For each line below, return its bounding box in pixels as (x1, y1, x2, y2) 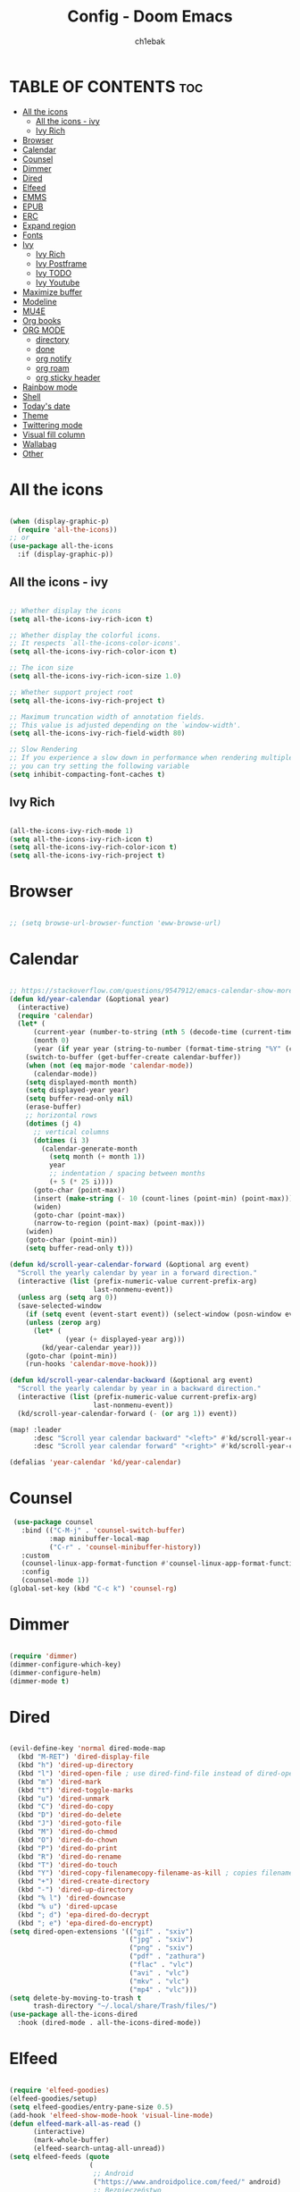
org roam (35, 362, 70, 373)
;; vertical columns (32, 1127, 110, 1136)
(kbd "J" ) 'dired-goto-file (17, 1819, 122, 1828)
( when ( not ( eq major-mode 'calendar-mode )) (25, 1061, 194, 1070)
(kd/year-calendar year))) (41, 1343, 142, 1352)
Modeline (21, 296, 57, 307)
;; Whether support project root (9, 687, 134, 696)
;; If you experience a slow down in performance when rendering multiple (9, 754, 294, 763)
